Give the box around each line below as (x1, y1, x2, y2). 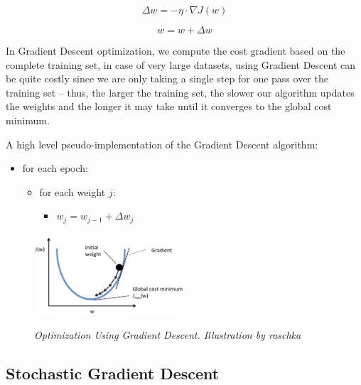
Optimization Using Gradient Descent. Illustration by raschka (34, 327, 301, 342)
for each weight (39, 184, 106, 199)
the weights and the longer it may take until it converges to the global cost (6, 99, 332, 114)
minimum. (6, 112, 50, 127)
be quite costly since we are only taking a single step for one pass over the (6, 71, 328, 86)
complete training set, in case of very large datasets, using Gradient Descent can (6, 57, 356, 72)
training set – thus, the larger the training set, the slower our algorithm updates (6, 85, 355, 99)
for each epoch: (22, 161, 89, 175)
